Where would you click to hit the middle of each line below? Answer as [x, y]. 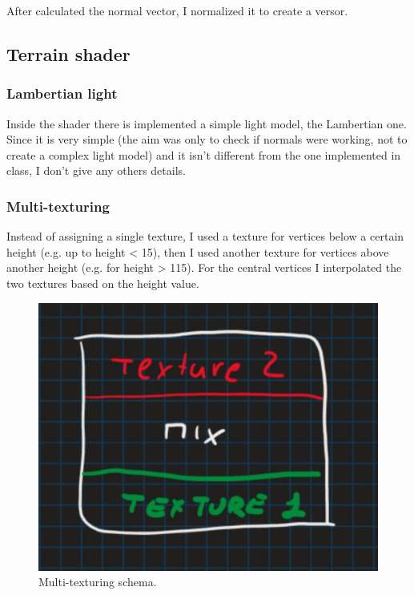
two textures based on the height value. [103, 283]
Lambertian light [62, 93]
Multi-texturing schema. [98, 582]
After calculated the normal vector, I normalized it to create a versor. [177, 10]
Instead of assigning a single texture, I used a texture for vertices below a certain [205, 236]
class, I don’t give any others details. [96, 170]
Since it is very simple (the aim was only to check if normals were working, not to [207, 139]
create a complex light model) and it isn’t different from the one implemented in [204, 154]
